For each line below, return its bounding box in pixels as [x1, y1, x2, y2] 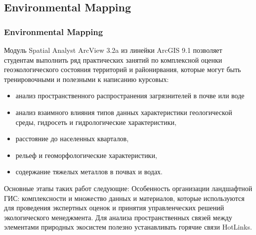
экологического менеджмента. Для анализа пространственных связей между [4, 212, 232, 222]
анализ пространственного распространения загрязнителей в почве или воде [15, 90, 245, 101]
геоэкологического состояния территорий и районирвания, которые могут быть [4, 64, 241, 75]
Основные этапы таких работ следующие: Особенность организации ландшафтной [4, 183, 253, 193]
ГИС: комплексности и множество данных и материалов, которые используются [4, 193, 245, 203]
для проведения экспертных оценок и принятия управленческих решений [4, 202, 224, 213]
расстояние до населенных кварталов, [15, 133, 129, 144]
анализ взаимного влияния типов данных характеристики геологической [15, 107, 232, 117]
